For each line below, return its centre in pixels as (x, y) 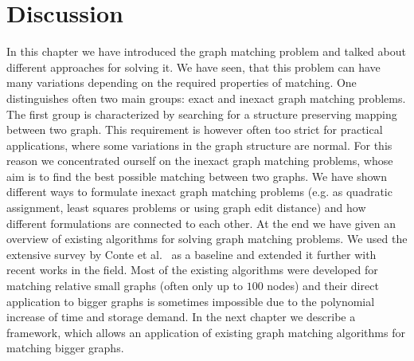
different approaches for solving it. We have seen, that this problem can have (193, 67)
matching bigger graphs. (65, 348)
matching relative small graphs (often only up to (125, 286)
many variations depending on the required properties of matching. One (182, 82)
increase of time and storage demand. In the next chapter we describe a (181, 317)
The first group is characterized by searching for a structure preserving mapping (202, 114)
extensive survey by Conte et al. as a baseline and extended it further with (191, 254)
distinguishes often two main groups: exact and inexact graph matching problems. (206, 98)
